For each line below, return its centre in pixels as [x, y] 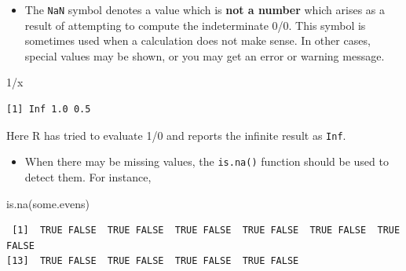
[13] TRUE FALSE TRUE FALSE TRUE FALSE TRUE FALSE [153, 261]
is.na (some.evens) [48, 203]
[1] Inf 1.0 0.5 [49, 110]
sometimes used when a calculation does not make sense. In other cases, [198, 40]
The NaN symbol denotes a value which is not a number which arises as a [205, 9]
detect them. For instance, [88, 176]
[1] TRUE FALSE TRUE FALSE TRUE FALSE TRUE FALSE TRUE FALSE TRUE [206, 231]
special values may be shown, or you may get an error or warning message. [205, 55]
